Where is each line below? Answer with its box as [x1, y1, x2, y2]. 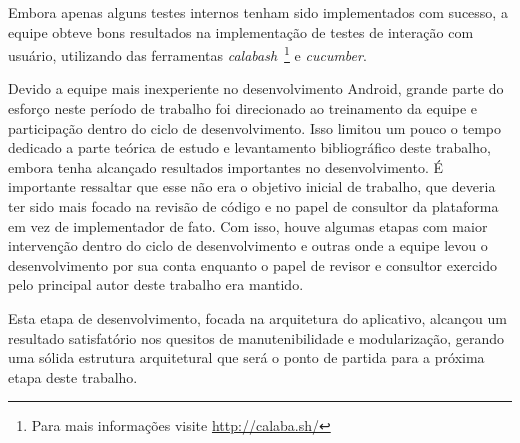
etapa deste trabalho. [8, 366, 138, 387]
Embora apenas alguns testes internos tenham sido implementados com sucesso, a [8, 2, 508, 22]
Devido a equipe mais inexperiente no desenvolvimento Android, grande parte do [8, 78, 504, 99]
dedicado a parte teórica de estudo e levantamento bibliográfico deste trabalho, [8, 137, 491, 158]
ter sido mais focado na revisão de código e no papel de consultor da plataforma [8, 196, 499, 216]
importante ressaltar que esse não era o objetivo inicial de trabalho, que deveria [8, 176, 496, 197]
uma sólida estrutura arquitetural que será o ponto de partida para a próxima [8, 347, 485, 368]
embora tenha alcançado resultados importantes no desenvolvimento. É [8, 156, 444, 177]
